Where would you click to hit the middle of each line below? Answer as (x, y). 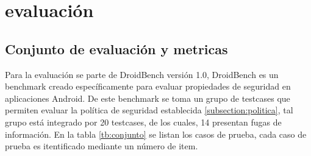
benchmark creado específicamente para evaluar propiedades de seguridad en (148, 86)
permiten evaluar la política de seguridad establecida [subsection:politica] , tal (149, 110)
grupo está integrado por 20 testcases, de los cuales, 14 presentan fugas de (143, 122)
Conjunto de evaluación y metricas (116, 48)
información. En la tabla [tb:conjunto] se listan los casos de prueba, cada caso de (156, 134)
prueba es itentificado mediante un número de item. (102, 146)
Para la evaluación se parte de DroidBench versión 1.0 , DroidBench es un (142, 74)
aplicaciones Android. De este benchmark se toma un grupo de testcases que (148, 98)
